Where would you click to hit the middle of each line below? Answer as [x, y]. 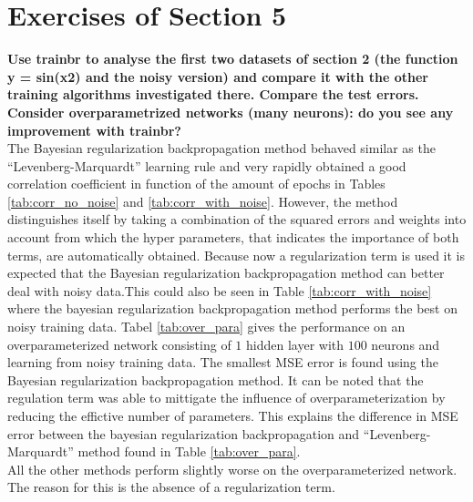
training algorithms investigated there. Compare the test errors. [213, 94]
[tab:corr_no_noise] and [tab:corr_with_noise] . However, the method [203, 201]
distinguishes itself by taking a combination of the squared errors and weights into [237, 219]
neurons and [406, 344]
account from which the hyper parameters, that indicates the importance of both [233, 237]
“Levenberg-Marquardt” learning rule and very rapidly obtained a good [207, 165]
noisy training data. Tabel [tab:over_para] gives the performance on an [206, 327]
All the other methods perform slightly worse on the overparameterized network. [232, 469]
